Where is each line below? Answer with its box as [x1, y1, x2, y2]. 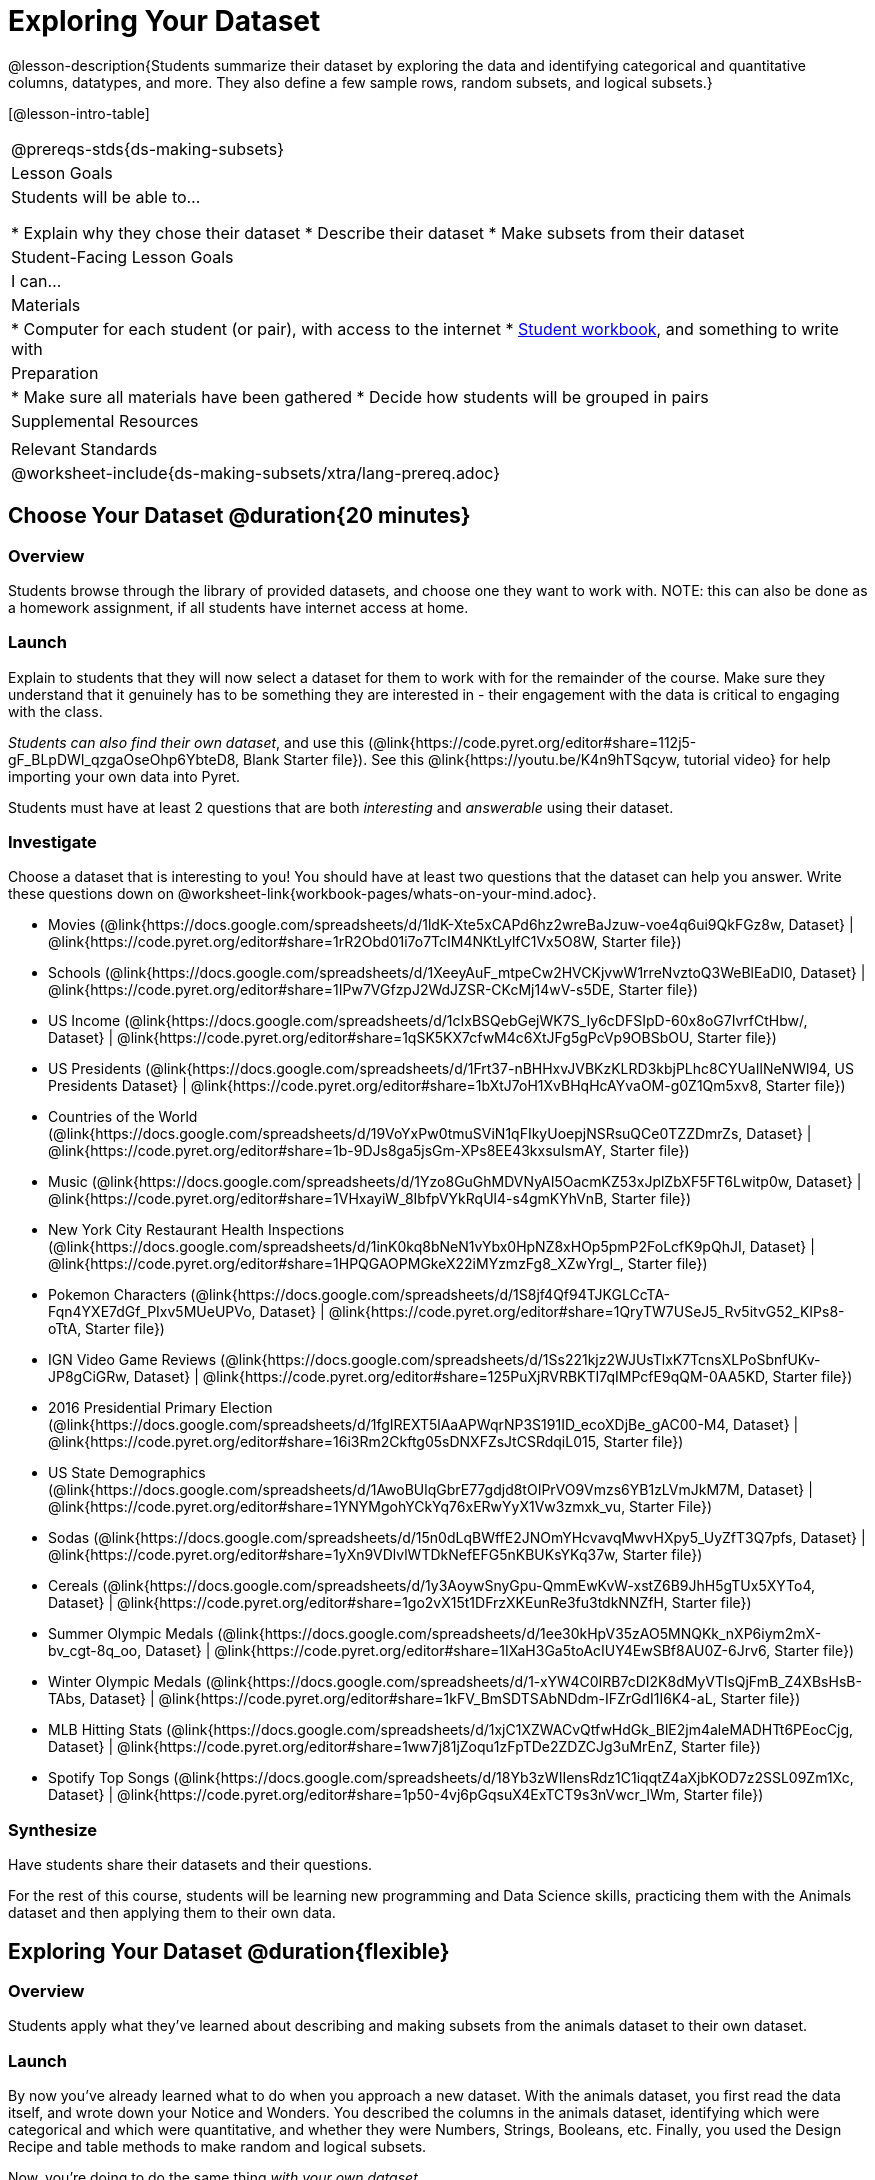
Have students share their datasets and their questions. [8, 1856, 373, 1874]
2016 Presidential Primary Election [48, 1399, 273, 1417]
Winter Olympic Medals [48, 1673, 202, 1691]
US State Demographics [48, 1464, 206, 1482]
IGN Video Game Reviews [48, 1351, 217, 1369]
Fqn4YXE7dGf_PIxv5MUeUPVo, [48, 1303, 256, 1321]
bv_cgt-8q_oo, [48, 1642, 142, 1660]
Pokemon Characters [48, 1286, 187, 1304]
